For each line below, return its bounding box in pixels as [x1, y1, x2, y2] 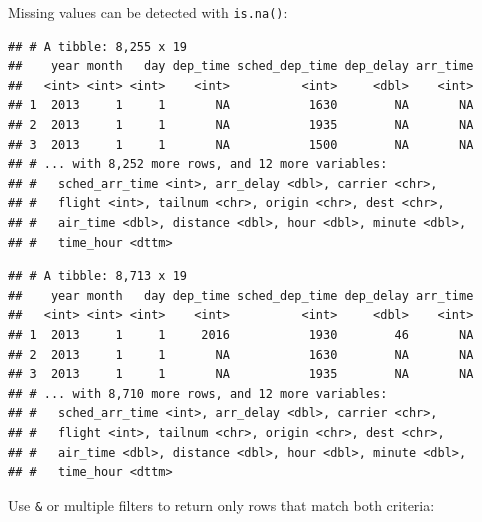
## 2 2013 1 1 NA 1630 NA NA [8, 347, 474, 362]
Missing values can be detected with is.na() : [8, 2, 288, 22]
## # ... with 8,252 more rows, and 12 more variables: [8, 157, 388, 172]
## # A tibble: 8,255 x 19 [8, 39, 187, 54]
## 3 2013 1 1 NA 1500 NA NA [8, 137, 474, 152]
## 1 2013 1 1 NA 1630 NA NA [8, 98, 474, 113]
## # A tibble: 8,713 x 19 [8, 269, 187, 284]
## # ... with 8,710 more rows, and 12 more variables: [8, 386, 388, 401]
